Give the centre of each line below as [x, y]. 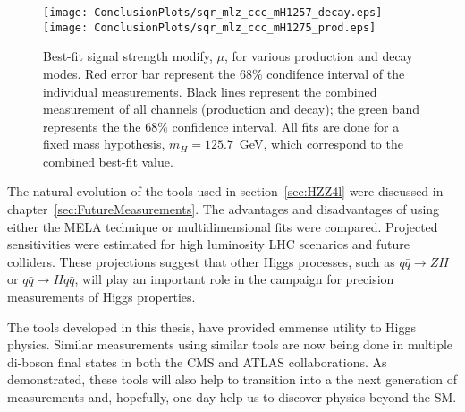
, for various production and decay [318, 56]
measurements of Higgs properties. [101, 297]
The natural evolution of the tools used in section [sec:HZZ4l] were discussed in [225, 191]
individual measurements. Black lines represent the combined [210, 91]
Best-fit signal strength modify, [128, 56]
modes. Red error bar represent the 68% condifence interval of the [224, 73]
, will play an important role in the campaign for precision [234, 279]
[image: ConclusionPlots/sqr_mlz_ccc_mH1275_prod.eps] [210, 27]
